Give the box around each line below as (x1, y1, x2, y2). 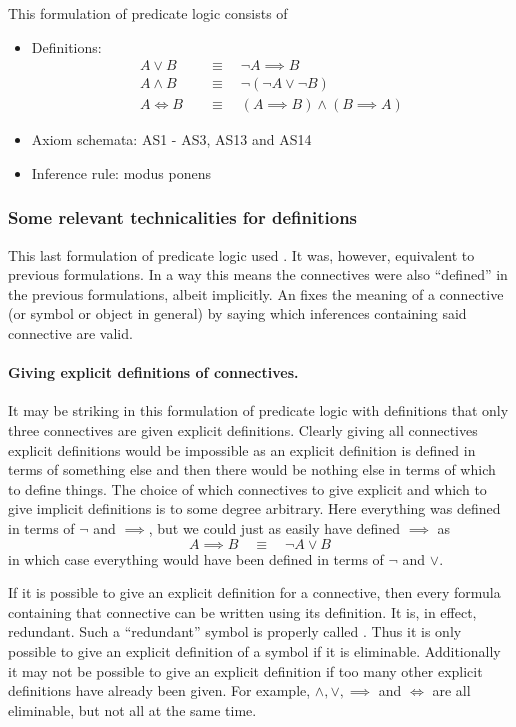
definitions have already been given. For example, (8, 680, 311, 701)
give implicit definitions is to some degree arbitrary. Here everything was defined (8, 498, 501, 519)
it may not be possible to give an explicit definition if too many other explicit (8, 660, 483, 681)
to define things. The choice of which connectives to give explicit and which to (8, 478, 487, 499)
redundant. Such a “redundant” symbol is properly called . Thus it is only (8, 621, 462, 642)
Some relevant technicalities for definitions (8, 205, 358, 230)
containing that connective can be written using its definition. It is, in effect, (8, 601, 477, 622)
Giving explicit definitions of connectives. (8, 362, 299, 383)
